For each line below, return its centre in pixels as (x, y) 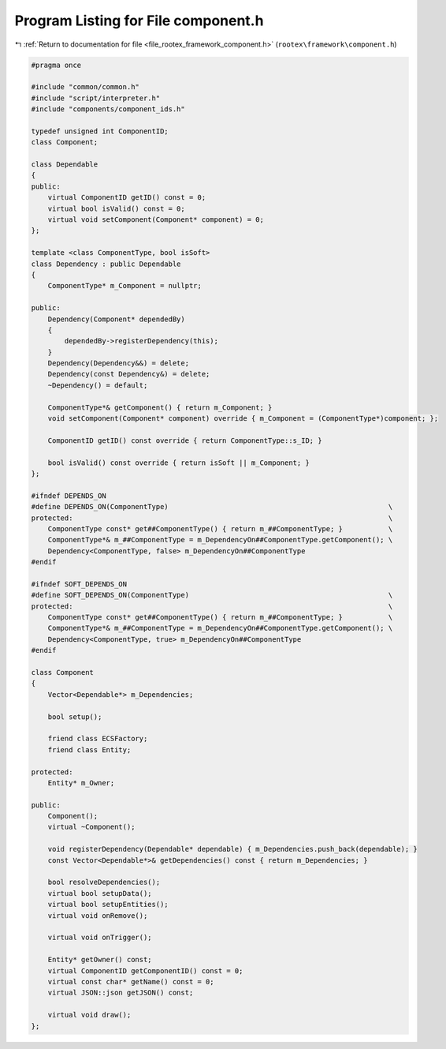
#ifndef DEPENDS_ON (69, 496)
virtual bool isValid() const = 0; (116, 208)
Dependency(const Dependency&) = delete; (129, 374)
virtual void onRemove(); (98, 915)
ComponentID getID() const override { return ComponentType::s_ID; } (185, 440)
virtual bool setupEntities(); (108, 905)
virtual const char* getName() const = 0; (131, 982)
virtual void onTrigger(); (100, 938)
